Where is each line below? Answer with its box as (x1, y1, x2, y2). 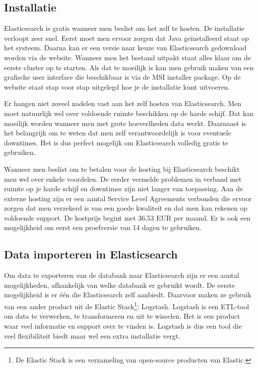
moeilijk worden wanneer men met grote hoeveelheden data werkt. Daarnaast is (4, 118, 246, 128)
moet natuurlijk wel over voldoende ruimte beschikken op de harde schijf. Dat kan (4, 108, 254, 118)
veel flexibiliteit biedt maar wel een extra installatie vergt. (4, 330, 181, 341)
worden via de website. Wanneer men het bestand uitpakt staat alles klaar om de (4, 52, 251, 62)
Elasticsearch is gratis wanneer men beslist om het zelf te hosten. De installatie (4, 23, 245, 33)
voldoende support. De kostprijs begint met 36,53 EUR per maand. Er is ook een (4, 212, 251, 223)
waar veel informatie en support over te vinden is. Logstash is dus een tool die (4, 320, 242, 331)
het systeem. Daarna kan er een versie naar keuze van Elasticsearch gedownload (4, 42, 247, 53)
